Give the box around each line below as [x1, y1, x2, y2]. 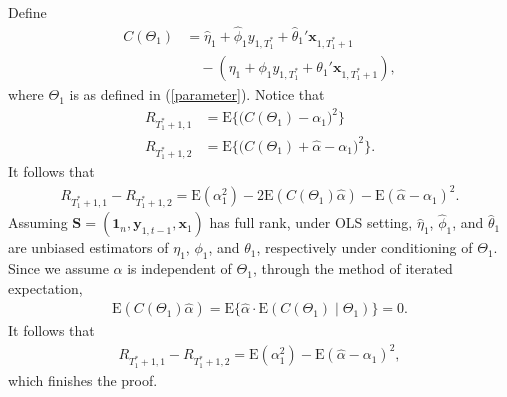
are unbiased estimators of [8, 237, 169, 258]
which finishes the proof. [8, 369, 158, 390]
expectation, [8, 277, 83, 298]
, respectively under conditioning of [256, 237, 473, 258]
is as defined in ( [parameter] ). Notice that [69, 84, 325, 105]
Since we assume [8, 258, 109, 279]
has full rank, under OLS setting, [209, 212, 413, 233]
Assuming [8, 212, 68, 233]
